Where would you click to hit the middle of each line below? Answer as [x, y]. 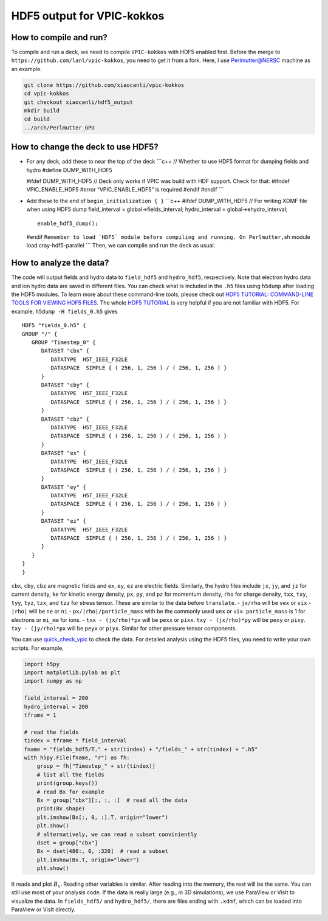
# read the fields [51, 732]
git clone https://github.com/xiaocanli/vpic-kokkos [104, 85]
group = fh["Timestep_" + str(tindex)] [96, 766]
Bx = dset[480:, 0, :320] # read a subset [102, 851]
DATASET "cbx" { [65, 351]
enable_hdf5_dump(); [68, 223]
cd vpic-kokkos [46, 94]
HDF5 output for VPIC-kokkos [88, 16]
